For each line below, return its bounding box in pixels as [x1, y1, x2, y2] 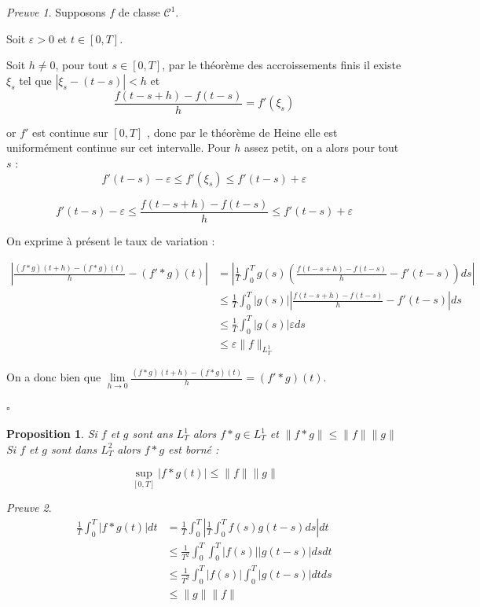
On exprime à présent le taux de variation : [6, 232, 215, 248]
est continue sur [32, 123, 108, 140]
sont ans [132, 425, 173, 442]
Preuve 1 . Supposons [6, 4, 106, 20]
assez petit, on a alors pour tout [244, 139, 399, 156]
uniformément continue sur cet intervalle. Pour [6, 139, 231, 156]
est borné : [168, 440, 219, 457]
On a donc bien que [6, 369, 101, 385]
